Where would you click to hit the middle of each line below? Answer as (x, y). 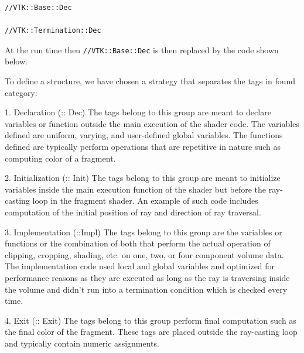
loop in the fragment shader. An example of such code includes (145, 201)
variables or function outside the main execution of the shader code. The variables (152, 123)
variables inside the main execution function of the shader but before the (136, 189)
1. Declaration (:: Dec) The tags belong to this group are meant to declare (138, 112)
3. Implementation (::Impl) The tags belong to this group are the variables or (144, 232)
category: (21, 92)
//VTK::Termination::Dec (53, 31)
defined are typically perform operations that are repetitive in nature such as (143, 146)
